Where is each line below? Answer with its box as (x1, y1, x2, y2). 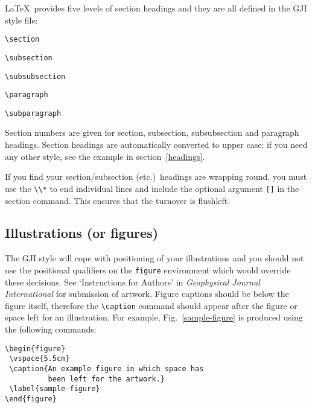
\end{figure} (5, 394, 57, 403)
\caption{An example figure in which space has (9, 364, 204, 373)
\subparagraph (5, 109, 62, 118)
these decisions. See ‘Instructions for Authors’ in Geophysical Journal (5, 275, 260, 288)
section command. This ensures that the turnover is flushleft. (5, 194, 231, 206)
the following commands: (5, 322, 97, 335)
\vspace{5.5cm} (9, 354, 70, 363)
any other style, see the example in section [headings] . (5, 150, 205, 162)
